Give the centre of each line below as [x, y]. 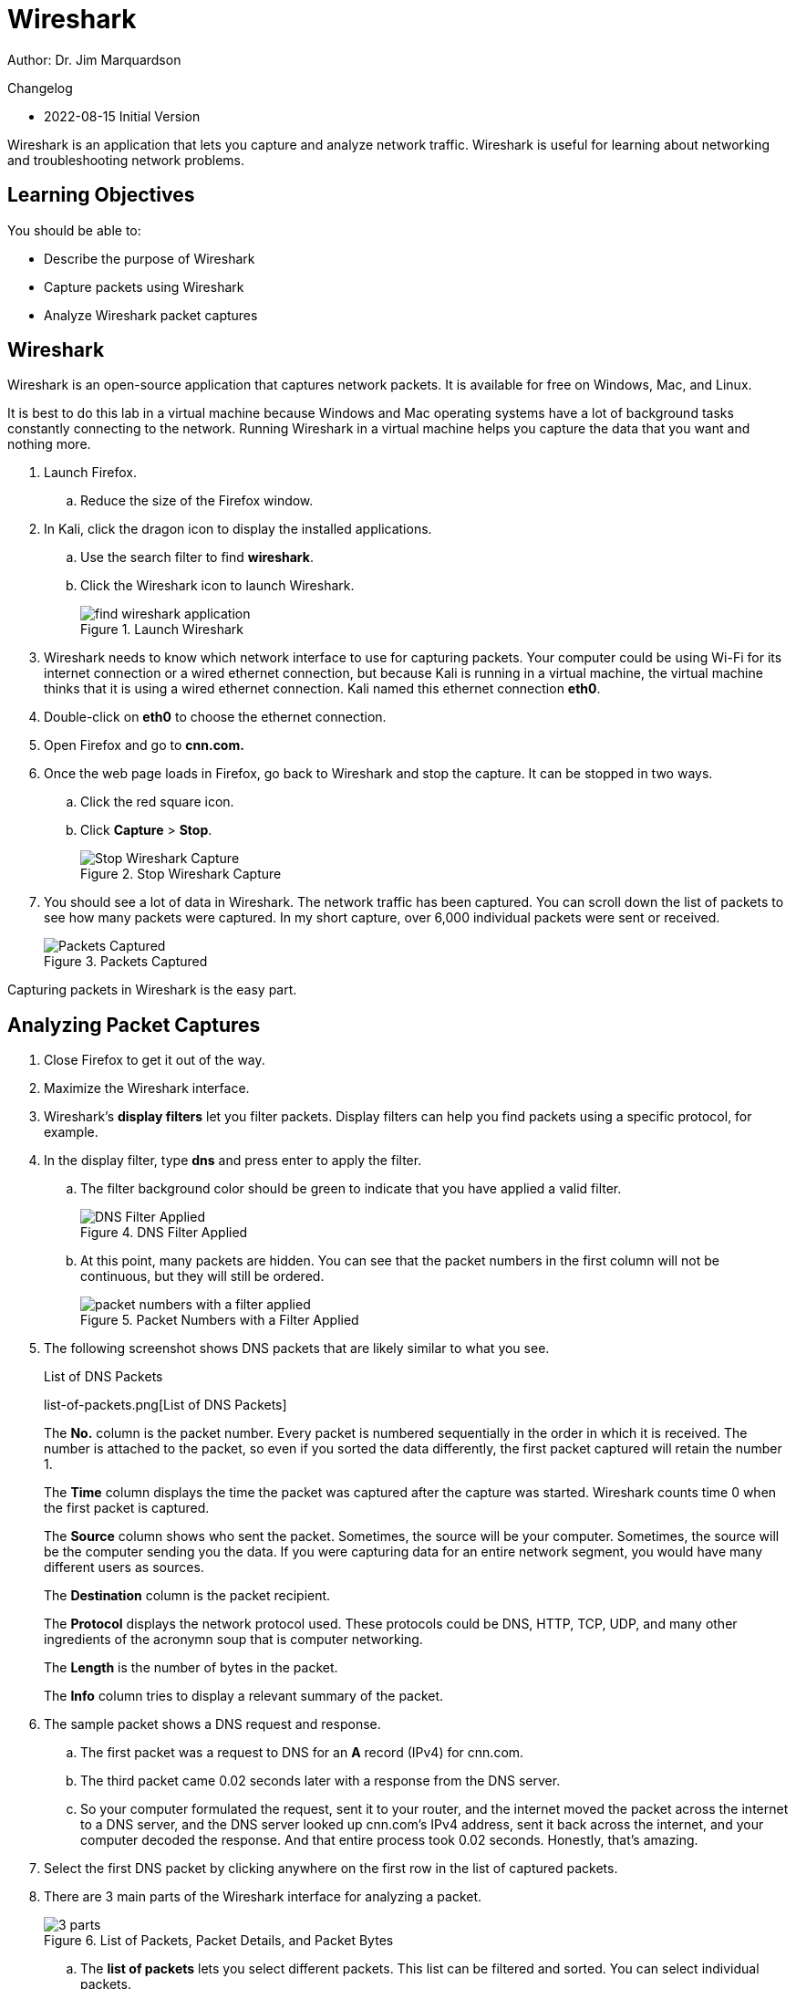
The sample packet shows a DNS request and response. [212, 1724]
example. [71, 1132]
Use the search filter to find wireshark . [197, 557]
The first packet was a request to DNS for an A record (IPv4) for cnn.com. [302, 1753]
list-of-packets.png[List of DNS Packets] [165, 1405]
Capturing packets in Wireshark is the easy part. [152, 990]
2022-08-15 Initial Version [122, 116]
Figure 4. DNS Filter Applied [164, 1233]
